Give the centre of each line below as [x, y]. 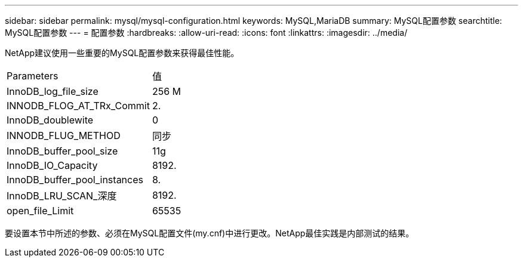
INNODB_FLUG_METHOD [64, 135]
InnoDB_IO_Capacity [52, 165]
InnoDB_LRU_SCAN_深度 [62, 196]
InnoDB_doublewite [50, 120]
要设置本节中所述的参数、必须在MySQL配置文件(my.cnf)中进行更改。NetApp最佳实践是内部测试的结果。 [210, 233]
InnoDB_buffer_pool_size [62, 151]
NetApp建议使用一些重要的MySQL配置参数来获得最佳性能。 [122, 53]
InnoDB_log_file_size [53, 91]
